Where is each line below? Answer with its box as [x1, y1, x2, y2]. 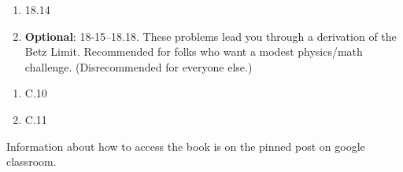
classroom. [6, 153, 57, 170]
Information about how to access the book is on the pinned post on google [6, 137, 365, 154]
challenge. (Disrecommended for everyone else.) [24, 58, 253, 75]
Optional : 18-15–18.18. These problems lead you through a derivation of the [24, 27, 397, 44]
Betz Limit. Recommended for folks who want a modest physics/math [24, 43, 363, 60]
